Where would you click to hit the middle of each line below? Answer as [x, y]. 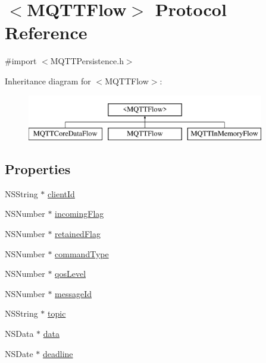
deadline [58, 353]
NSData [19, 334]
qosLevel [71, 274]
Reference [46, 32]
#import [21, 61]
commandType [82, 253]
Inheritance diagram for [48, 81]
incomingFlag [79, 214]
